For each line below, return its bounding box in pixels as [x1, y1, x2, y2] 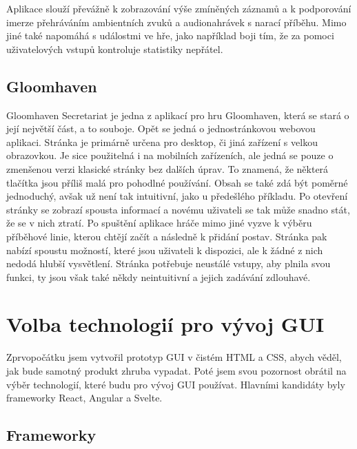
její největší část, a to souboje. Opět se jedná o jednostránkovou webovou [6, 121, 316, 136]
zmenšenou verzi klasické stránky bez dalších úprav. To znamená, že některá [6, 161, 329, 176]
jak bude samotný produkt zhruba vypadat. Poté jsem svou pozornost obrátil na [6, 364, 347, 378]
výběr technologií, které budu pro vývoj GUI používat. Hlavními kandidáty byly [6, 377, 345, 391]
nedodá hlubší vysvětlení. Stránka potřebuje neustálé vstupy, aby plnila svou [6, 256, 331, 271]
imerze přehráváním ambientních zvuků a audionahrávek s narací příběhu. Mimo [6, 14, 347, 29]
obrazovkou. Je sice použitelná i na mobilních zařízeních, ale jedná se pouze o [6, 148, 334, 163]
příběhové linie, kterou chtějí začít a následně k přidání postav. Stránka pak [6, 229, 327, 243]
